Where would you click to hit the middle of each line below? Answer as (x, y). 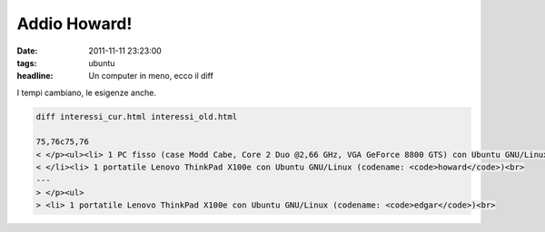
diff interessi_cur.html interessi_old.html (137, 116)
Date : (27, 51)
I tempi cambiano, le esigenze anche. (86, 92)
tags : (27, 63)
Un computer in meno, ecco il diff (151, 76)
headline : (35, 76)
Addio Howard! (74, 24)
